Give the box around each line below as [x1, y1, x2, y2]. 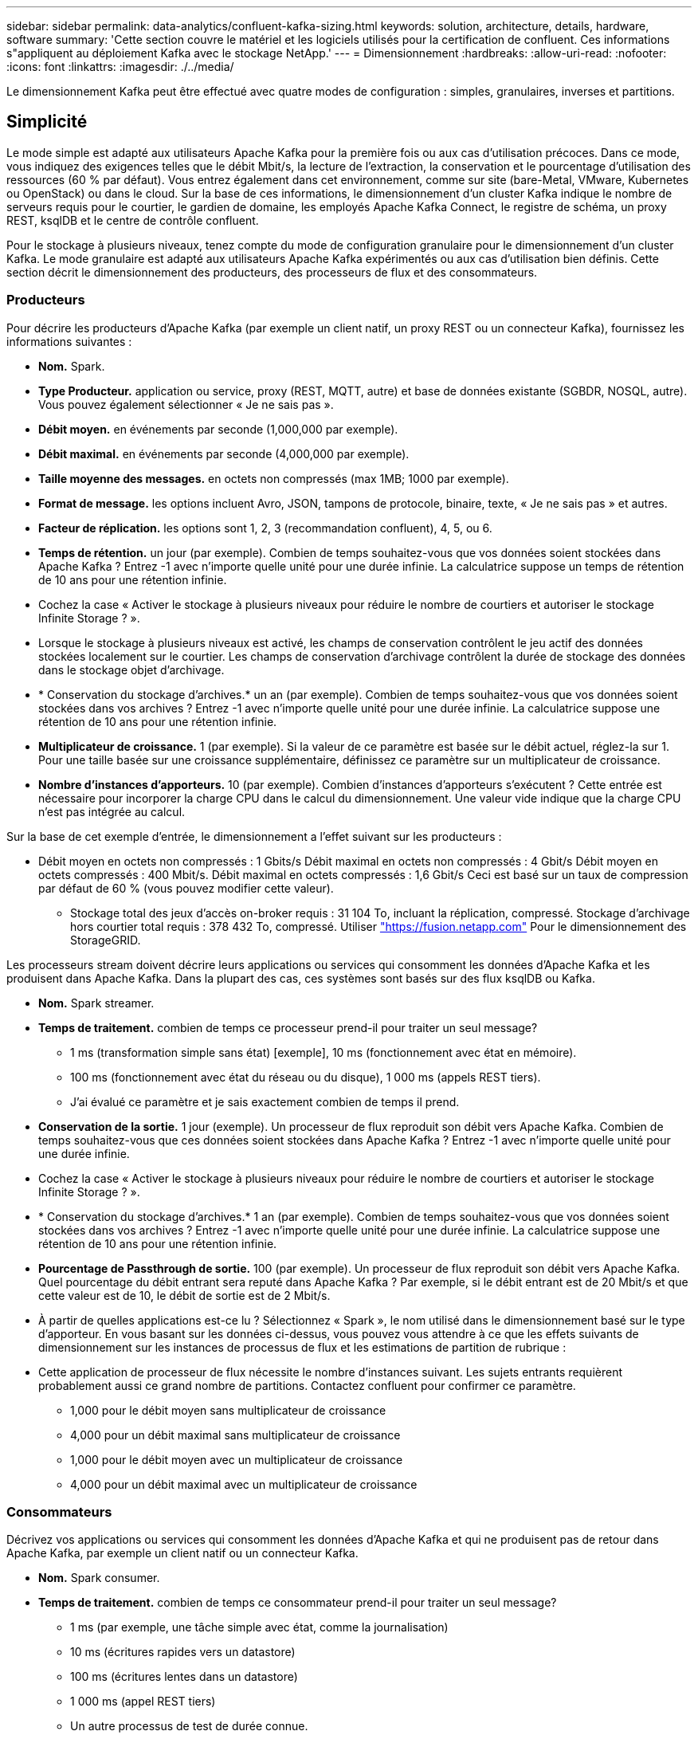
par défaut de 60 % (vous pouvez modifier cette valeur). [38, 881, 334, 895]
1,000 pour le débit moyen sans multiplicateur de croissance [70, 1403, 386, 1417]
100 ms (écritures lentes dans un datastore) [70, 1670, 298, 1684]
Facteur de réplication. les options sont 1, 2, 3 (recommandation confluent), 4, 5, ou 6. [38, 520, 492, 535]
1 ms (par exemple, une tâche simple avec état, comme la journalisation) [70, 1620, 449, 1635]
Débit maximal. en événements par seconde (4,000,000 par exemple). [38, 446, 410, 461]
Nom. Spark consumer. [38, 1571, 160, 1585]
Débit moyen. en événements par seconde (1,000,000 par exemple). [38, 422, 398, 436]
